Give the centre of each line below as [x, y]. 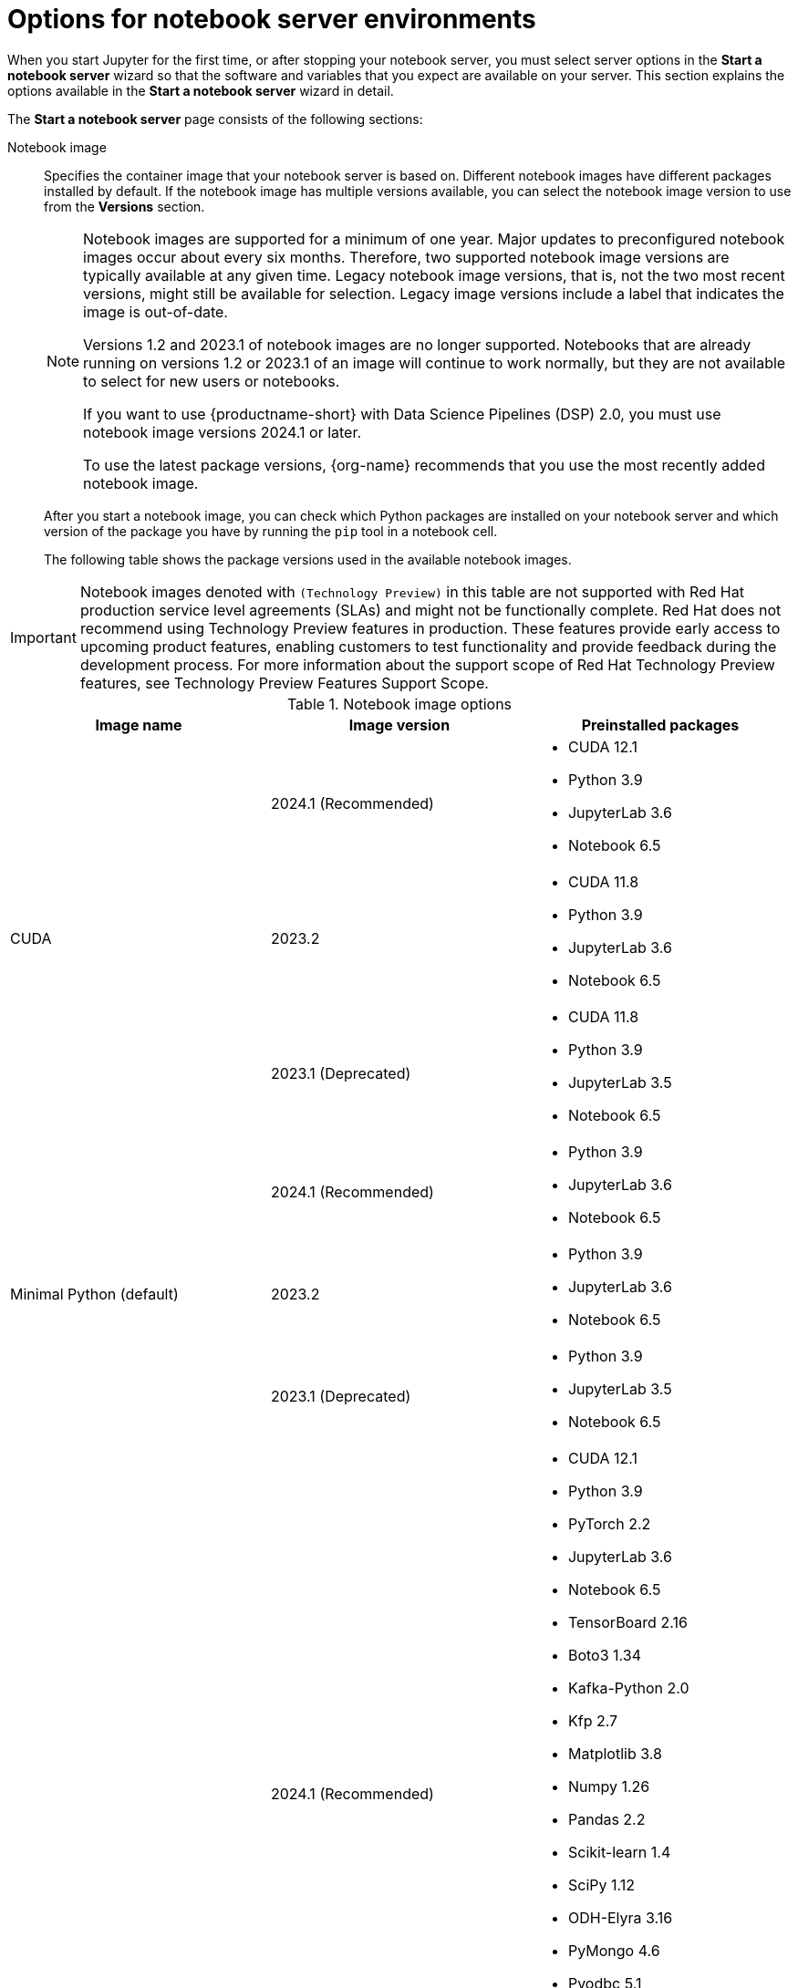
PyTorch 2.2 [609, 1523]
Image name [139, 725]
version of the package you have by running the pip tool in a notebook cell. [271, 531]
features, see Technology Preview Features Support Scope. [284, 683]
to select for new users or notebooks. [212, 381]
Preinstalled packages [660, 725]
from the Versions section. [124, 206]
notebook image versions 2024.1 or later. [223, 432]
